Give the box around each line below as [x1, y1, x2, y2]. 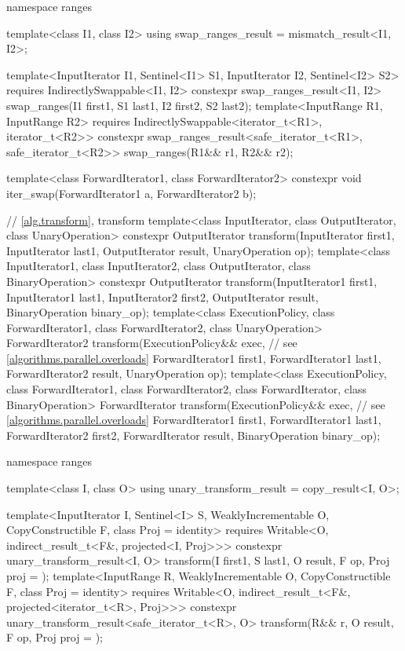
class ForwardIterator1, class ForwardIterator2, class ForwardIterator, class [6, 381, 367, 397]
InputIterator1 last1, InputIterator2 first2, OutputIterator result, [6, 288, 319, 305]
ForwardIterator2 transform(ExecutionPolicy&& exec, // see [6, 335, 297, 351]
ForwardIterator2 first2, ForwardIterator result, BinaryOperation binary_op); [6, 426, 381, 443]
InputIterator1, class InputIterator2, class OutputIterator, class [6, 258, 311, 274]
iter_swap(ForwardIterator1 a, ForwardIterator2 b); [6, 185, 257, 201]
